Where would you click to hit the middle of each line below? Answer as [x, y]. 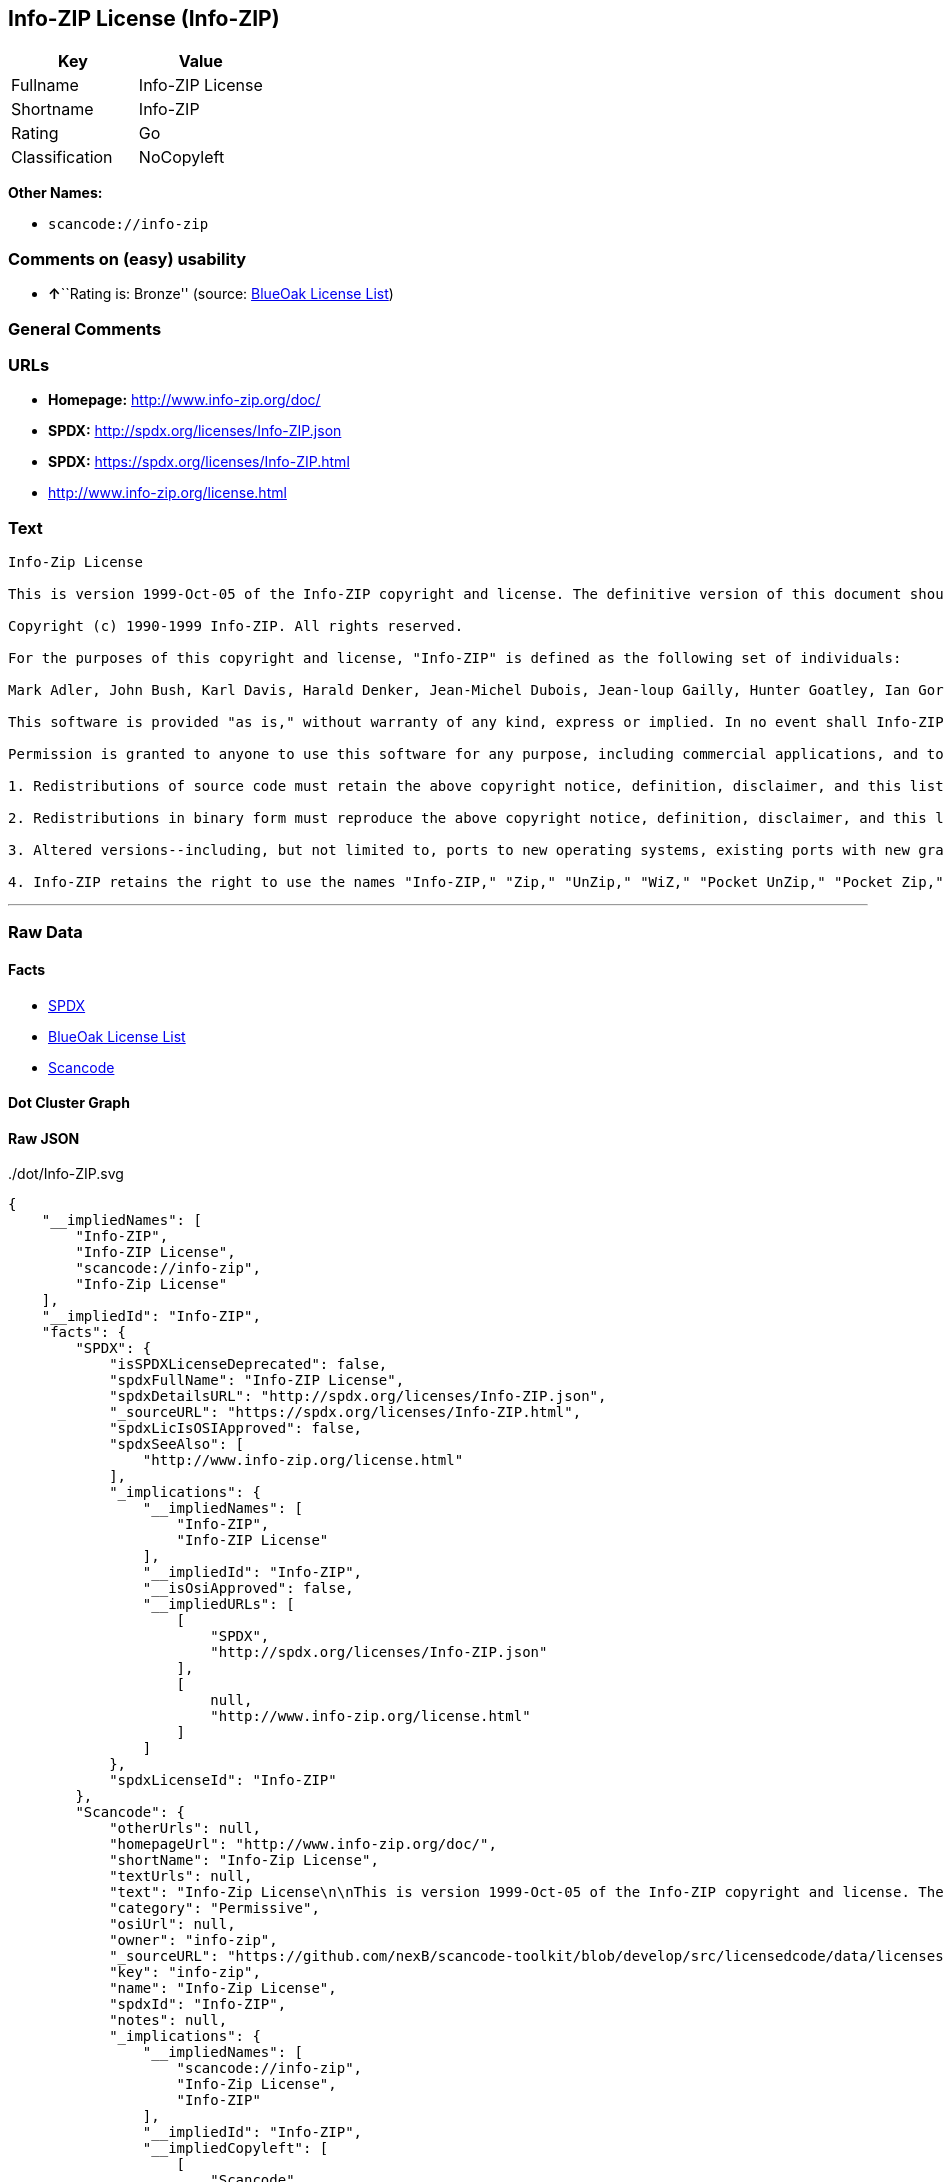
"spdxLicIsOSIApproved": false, [236, 1428]
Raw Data [45, 932]
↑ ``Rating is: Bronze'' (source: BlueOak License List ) [221, 294]
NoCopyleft [181, 157]
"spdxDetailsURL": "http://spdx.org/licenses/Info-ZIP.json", [358, 1396]
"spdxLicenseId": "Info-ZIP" [223, 1780]
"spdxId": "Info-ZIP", [198, 2004]
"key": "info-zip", [185, 1972]
